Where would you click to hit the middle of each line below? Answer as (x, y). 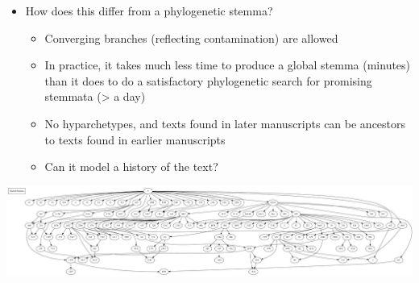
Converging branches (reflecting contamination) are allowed (191, 37)
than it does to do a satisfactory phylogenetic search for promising (208, 80)
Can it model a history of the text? (131, 166)
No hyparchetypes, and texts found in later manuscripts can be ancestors (225, 123)
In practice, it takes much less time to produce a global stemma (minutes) (228, 65)
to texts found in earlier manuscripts (135, 139)
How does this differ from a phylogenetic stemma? (149, 10)
